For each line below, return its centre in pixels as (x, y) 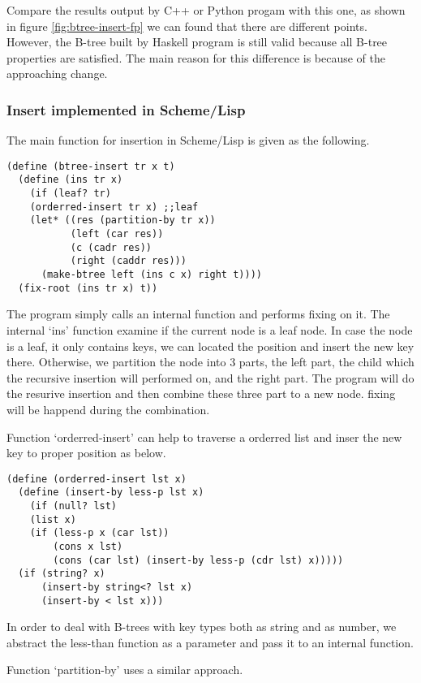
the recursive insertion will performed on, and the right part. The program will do (210, 377)
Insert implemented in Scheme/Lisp (126, 109)
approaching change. (57, 73)
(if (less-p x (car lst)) (99, 533)
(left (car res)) (117, 234)
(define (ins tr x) (71, 180)
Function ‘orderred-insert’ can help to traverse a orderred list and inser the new (204, 437)
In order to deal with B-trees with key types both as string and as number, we (202, 627)
